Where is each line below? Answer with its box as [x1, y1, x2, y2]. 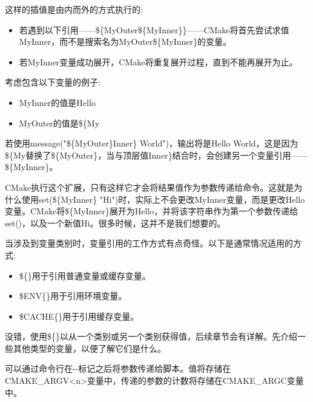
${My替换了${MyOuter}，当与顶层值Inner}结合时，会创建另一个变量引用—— [5, 148, 308, 161]
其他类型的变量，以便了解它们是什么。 [13, 341, 166, 354]
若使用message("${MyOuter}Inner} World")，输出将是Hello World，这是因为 [5, 137, 298, 150]
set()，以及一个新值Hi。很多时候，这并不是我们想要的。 [5, 216, 226, 229]
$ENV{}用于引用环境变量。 [19, 289, 127, 302]
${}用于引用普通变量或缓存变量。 [19, 269, 151, 282]
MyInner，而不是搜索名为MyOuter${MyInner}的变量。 [19, 35, 231, 48]
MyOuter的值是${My [19, 116, 100, 129]
